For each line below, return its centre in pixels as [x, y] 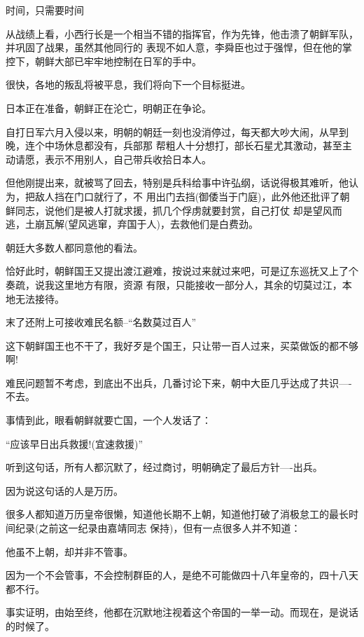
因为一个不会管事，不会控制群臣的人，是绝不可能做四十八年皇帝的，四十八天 [182, 575]
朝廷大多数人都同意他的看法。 [74, 247]
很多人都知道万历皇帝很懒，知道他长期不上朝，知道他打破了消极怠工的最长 [177, 514]
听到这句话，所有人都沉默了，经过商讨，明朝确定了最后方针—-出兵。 [164, 467]
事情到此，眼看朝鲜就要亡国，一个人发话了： [108, 420]
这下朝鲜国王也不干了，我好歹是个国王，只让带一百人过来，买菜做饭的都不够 [182, 345]
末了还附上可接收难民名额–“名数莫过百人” [101, 322]
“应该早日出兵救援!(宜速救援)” [74, 443]
